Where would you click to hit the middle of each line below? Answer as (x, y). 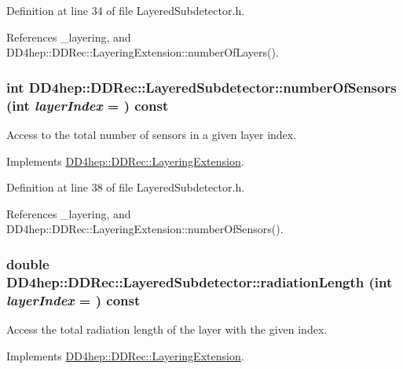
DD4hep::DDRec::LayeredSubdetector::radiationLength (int (200, 281)
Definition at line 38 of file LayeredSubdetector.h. (126, 187)
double (28, 263)
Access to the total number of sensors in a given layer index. (152, 134)
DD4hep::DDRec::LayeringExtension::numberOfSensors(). (145, 229)
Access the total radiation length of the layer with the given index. (167, 329)
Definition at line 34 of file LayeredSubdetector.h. (126, 10)
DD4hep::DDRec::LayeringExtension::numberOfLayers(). (143, 52)
